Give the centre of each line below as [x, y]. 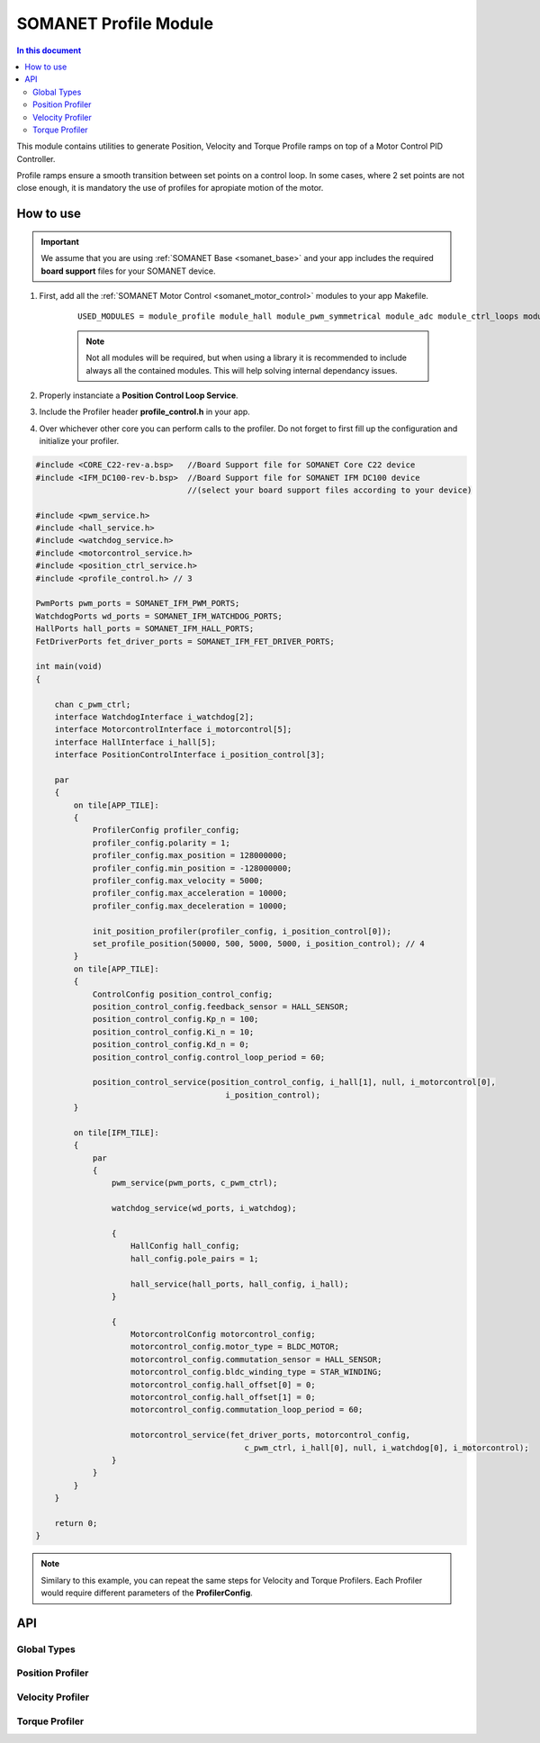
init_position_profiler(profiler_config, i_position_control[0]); [242, 931]
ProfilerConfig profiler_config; [166, 830]
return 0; [76, 1523]
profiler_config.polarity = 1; [162, 843]
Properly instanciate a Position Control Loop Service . [139, 395]
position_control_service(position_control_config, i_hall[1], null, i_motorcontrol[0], [294, 1082]
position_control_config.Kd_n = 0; [171, 1045]
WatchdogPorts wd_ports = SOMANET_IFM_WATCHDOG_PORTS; [159, 616]
